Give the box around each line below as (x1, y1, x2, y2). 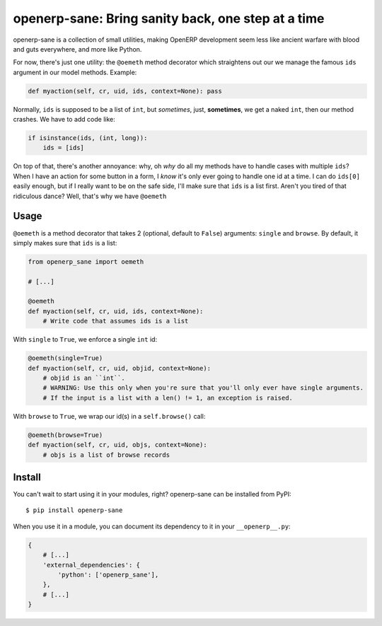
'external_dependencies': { (42, 561, 141, 569)
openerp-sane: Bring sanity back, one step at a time (13, 11, 325, 26)
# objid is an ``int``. (42, 373, 125, 382)
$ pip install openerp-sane (25, 506, 123, 514)
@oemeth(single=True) (28, 354, 103, 362)
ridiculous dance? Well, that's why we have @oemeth (13, 192, 167, 200)
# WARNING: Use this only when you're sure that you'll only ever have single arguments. (42, 384, 364, 392)
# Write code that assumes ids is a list (42, 317, 189, 325)
